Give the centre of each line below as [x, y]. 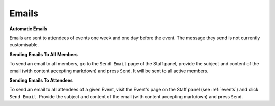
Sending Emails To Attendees [41, 80]
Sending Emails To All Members [44, 54]
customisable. [24, 45]
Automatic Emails [29, 29]
